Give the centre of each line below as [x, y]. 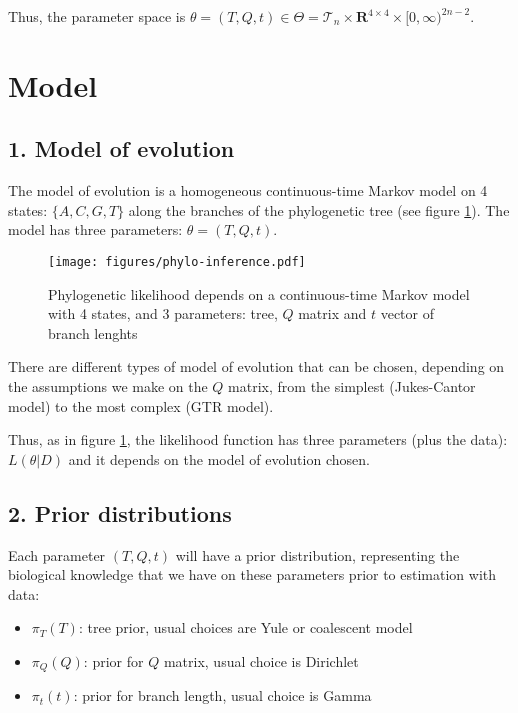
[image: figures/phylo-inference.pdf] [177, 261]
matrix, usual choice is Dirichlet [261, 660]
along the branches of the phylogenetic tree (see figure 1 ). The [319, 209]
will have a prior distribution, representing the [317, 554]
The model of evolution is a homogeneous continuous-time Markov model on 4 [248, 190]
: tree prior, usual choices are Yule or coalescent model [245, 627]
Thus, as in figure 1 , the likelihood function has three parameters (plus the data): [258, 439]
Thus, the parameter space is [97, 16]
